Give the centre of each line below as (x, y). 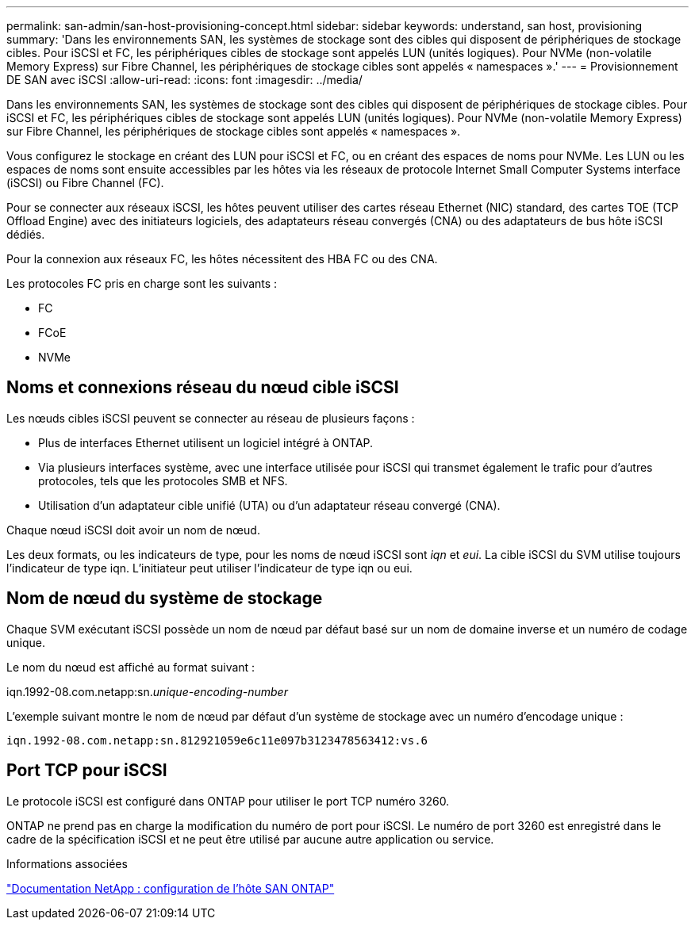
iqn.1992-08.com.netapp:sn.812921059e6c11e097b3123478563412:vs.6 (217, 740)
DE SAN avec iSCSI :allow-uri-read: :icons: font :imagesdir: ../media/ (184, 80)
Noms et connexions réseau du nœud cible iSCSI (203, 388)
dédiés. (26, 234)
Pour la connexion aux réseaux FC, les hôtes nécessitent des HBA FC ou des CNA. (222, 259)
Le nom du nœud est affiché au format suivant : (131, 667)
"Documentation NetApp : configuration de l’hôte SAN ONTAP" (171, 888)
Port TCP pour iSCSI (87, 771)
